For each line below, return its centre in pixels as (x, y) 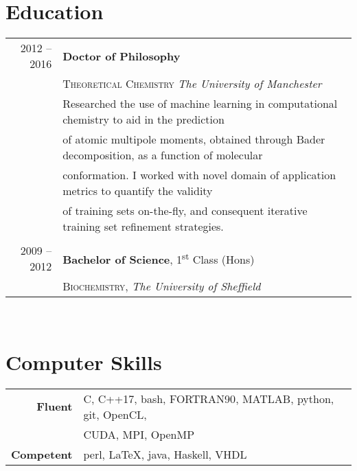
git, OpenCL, (115, 414)
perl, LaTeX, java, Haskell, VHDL (165, 454)
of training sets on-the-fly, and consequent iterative (185, 211)
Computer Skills (84, 361)
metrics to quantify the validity (138, 191)
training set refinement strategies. (143, 227)
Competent (42, 454)
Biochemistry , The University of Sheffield (162, 286)
